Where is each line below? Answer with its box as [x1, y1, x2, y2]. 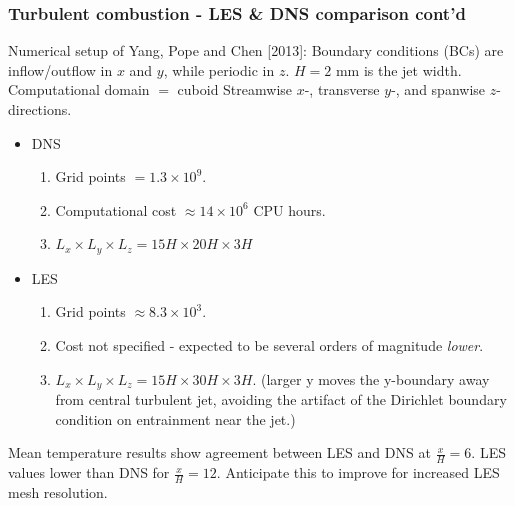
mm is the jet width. [335, 59, 462, 80]
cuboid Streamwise [177, 79, 293, 100]
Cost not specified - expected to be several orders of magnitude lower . [55, 335, 484, 356]
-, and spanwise [391, 79, 486, 100]
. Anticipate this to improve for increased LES [216, 462, 500, 483]
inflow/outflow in [8, 59, 113, 80]
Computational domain [8, 79, 150, 100]
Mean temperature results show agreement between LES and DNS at [8, 442, 431, 463]
